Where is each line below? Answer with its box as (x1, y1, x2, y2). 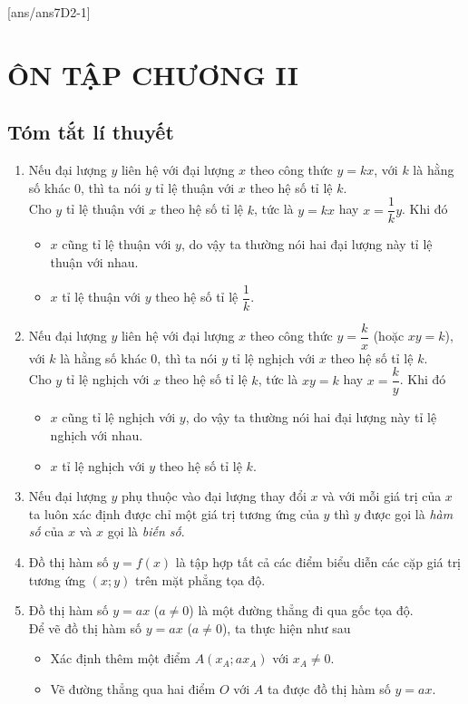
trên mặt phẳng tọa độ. (134, 570, 266, 589)
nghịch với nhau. (50, 425, 143, 444)
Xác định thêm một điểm (50, 649, 190, 668)
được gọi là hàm (364, 504, 453, 523)
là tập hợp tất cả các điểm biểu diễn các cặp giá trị (175, 552, 462, 571)
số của (28, 522, 64, 541)
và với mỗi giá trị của (322, 487, 442, 506)
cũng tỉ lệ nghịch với (62, 408, 176, 427)
